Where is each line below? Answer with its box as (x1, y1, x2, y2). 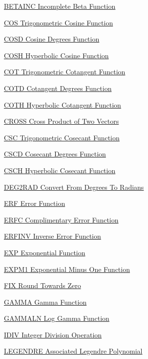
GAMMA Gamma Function (4, 296, 87, 307)
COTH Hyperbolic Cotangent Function (4, 99, 121, 110)
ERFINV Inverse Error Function (4, 231, 101, 241)
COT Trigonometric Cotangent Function (4, 67, 126, 77)
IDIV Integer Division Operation (4, 329, 102, 339)
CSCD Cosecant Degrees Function (4, 149, 106, 159)
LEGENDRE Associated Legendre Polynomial (4, 346, 143, 356)
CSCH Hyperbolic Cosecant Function (4, 165, 116, 175)
